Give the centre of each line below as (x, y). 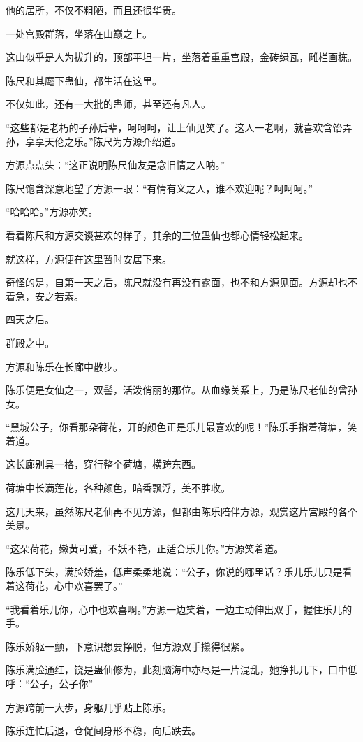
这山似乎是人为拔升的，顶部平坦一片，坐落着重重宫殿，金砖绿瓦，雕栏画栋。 (181, 57)
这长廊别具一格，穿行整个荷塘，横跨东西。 (103, 464)
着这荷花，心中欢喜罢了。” (64, 586)
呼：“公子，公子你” (50, 683)
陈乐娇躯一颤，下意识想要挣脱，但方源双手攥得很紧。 (128, 646)
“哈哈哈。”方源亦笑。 (52, 212)
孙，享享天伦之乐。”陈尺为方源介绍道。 (94, 141)
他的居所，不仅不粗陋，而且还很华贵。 (94, 10)
